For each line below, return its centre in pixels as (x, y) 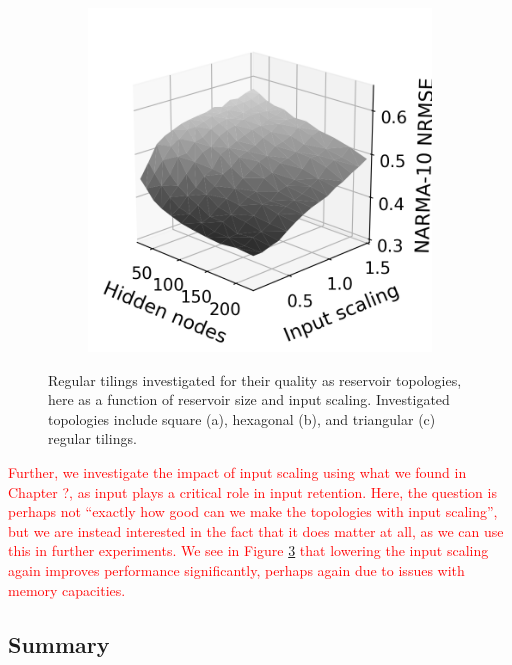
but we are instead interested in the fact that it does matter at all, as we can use (256, 530)
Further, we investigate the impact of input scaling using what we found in (237, 471)
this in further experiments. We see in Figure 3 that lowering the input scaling (248, 550)
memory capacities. (67, 589)
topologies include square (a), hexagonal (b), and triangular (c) (242, 418)
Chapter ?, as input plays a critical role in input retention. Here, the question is (252, 491)
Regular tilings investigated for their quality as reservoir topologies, (255, 379)
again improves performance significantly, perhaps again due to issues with (236, 569)
